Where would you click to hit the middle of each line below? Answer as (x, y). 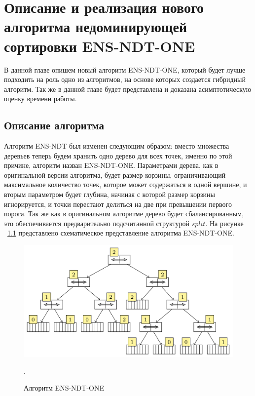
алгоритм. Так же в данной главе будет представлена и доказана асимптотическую (128, 89)
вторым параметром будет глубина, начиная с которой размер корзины (110, 194)
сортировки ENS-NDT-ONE (100, 46)
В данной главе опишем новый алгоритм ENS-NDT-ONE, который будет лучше (125, 69)
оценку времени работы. (40, 99)
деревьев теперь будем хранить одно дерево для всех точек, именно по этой (118, 155)
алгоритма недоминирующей (96, 26)
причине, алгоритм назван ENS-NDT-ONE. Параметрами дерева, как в (111, 165)
